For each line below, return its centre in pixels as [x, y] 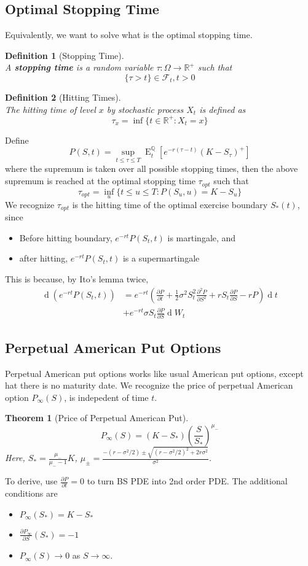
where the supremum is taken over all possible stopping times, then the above [152, 169]
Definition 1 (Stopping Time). [65, 55]
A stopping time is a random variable [79, 67]
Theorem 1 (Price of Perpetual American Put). [97, 418]
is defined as [223, 109]
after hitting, [44, 258]
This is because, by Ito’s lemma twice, [77, 278]
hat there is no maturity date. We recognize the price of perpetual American [149, 385]
